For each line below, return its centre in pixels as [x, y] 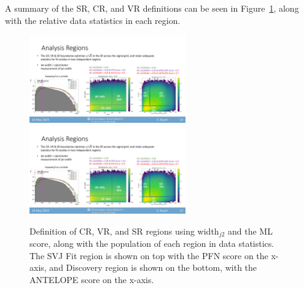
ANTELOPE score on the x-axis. [92, 279]
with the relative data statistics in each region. [93, 20]
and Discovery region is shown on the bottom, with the [153, 267]
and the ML [250, 231]
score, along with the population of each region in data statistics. [152, 243]
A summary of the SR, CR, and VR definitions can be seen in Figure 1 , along [152, 8]
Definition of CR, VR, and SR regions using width [124, 231]
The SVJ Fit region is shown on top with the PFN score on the [149, 255]
